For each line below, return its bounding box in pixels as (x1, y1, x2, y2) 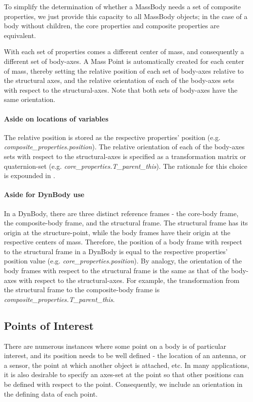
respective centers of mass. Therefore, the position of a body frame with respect (4, 237, 242, 247)
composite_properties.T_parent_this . (4, 294, 115, 304)
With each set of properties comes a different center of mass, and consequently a (4, 46, 244, 57)
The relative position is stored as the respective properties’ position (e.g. (4, 132, 221, 142)
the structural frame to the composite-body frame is (4, 284, 160, 295)
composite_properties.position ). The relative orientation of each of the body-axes (4, 141, 245, 152)
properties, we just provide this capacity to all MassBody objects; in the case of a (4, 11, 248, 21)
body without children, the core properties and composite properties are (4, 20, 219, 31)
